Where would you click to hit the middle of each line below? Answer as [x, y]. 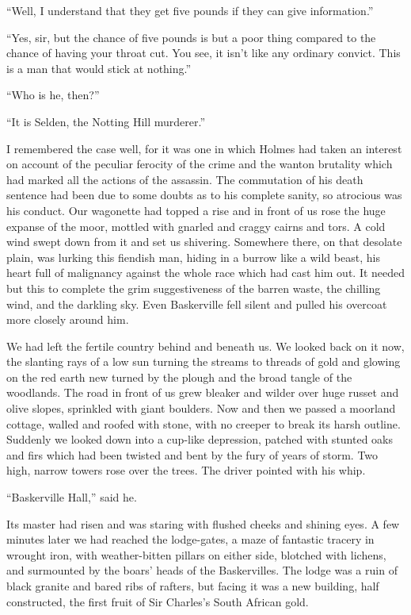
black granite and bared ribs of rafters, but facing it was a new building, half [193, 586]
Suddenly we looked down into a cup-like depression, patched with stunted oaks [200, 439]
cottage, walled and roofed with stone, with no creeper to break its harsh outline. [204, 423]
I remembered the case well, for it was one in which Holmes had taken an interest [204, 148]
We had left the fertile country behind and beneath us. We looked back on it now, [205, 346]
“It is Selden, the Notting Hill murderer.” [106, 121]
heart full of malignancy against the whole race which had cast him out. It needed [206, 273]
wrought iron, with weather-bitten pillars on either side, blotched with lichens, [196, 554]
